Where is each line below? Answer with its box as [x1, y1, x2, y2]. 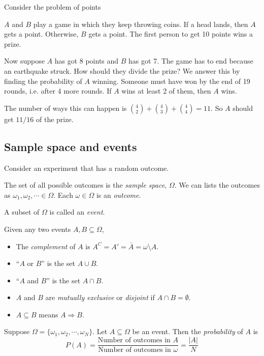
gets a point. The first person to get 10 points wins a [88, 28, 253, 39]
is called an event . [49, 206, 105, 217]
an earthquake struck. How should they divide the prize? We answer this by [4, 65, 240, 76]
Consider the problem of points [4, 2, 101, 12]
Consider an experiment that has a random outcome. [4, 162, 169, 173]
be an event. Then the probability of [132, 326, 243, 337]
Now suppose [4, 55, 45, 66]
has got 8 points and [54, 55, 119, 66]
